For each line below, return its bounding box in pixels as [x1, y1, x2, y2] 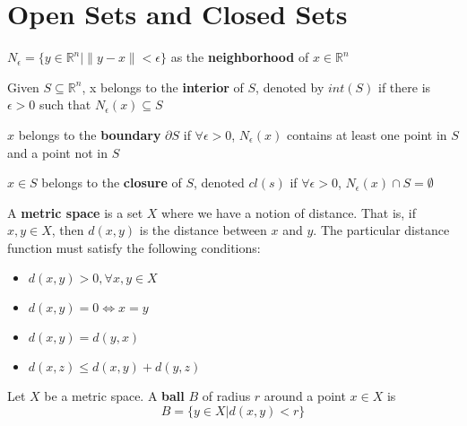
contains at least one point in [286, 125, 447, 143]
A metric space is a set [7, 203, 143, 222]
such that [39, 95, 91, 114]
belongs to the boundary [18, 125, 161, 143]
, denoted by [255, 77, 324, 96]
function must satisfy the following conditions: [7, 238, 261, 256]
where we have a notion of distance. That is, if [160, 203, 417, 222]
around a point [264, 387, 346, 405]
